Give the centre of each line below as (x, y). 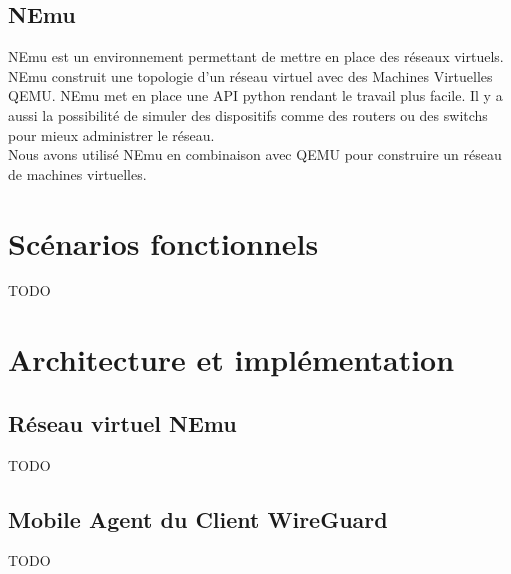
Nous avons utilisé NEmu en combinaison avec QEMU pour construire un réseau (255, 154)
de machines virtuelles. (77, 173)
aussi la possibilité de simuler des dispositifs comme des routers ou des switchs (248, 114)
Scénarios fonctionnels (163, 242)
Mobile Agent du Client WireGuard (198, 518)
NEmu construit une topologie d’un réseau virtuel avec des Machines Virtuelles (250, 75)
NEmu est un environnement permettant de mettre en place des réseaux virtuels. (256, 56)
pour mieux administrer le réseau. (111, 134)
